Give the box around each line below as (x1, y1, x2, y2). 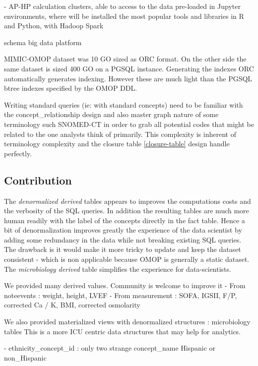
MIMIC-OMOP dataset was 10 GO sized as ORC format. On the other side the (4, 54, 247, 64)
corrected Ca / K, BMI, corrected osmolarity (4, 300, 140, 310)
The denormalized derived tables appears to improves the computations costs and (4, 195, 251, 206)
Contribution (4, 172, 72, 187)
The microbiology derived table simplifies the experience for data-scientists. (4, 263, 231, 274)
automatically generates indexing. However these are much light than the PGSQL (4, 73, 253, 83)
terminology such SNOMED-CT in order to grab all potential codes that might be (4, 119, 254, 129)
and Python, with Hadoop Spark (4, 20, 104, 31)
